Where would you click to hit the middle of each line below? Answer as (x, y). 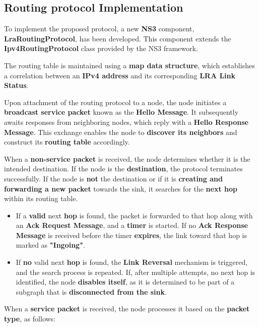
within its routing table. (41, 198)
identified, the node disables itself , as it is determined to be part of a (125, 282)
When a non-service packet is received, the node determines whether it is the (127, 158)
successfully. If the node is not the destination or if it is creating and (113, 178)
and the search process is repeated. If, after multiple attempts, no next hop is (136, 272)
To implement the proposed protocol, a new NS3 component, (99, 29)
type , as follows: (30, 319)
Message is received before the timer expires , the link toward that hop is (132, 235)
